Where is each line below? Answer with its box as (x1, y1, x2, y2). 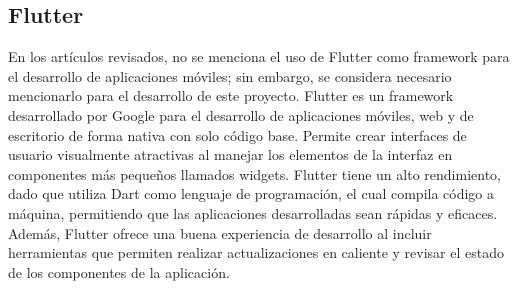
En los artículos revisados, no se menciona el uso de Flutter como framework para (8, 46, 510, 67)
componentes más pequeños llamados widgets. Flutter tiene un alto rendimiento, (8, 163, 501, 184)
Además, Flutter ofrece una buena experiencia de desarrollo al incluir (8, 222, 432, 243)
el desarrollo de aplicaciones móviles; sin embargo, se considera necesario (8, 65, 452, 86)
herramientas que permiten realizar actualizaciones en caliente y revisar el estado (8, 242, 504, 263)
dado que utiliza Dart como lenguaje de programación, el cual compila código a (8, 183, 495, 204)
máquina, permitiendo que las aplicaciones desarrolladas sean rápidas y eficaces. (8, 202, 498, 223)
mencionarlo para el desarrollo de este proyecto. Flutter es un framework (8, 85, 454, 106)
